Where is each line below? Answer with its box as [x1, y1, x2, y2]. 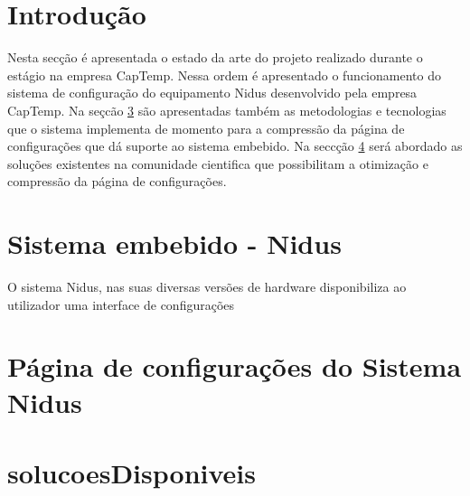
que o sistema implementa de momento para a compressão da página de [7, 118, 405, 137]
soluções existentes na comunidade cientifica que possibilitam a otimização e [7, 154, 428, 173]
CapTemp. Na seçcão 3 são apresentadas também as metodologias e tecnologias [7, 100, 446, 119]
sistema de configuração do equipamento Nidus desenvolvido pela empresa [7, 83, 418, 102]
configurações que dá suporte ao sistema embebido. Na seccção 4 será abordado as [7, 136, 463, 155]
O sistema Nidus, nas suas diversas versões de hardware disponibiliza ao [7, 277, 407, 295]
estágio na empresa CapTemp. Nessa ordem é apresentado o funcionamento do [7, 65, 441, 84]
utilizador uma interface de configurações [7, 295, 235, 314]
